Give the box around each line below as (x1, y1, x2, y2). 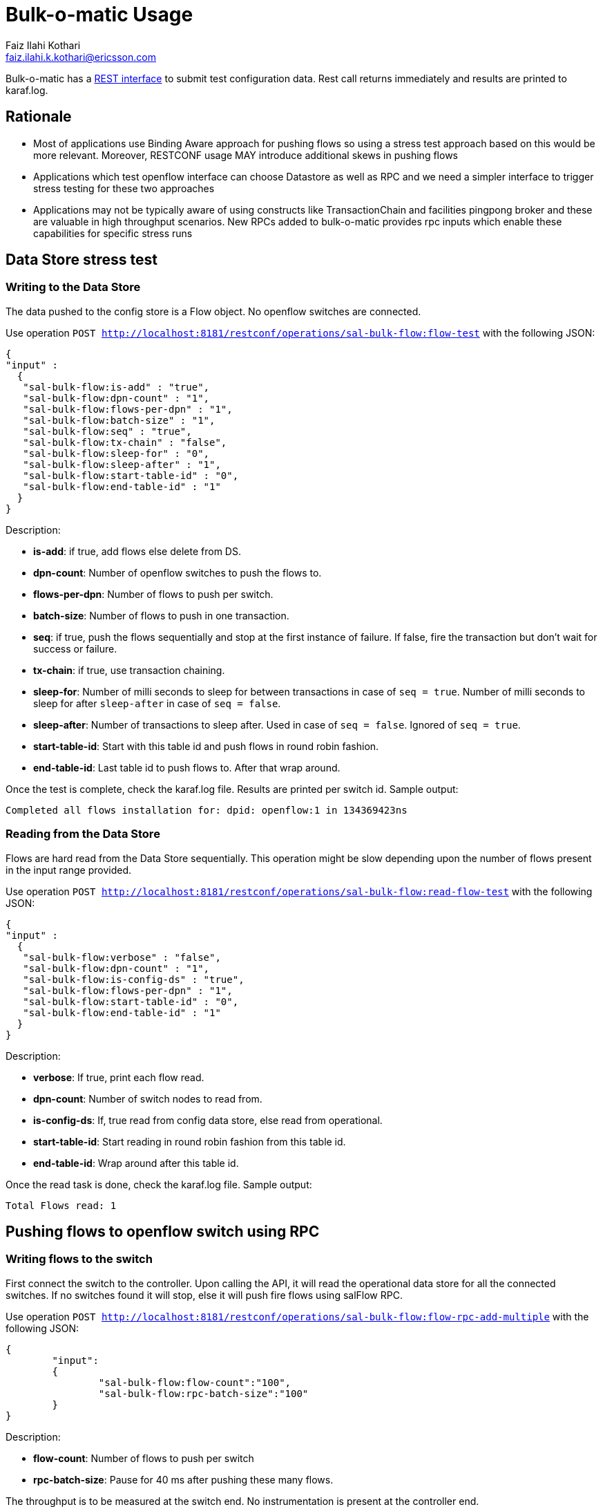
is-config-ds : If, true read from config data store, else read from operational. (33, 1114, 383, 1126)
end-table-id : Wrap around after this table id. (33, 1157, 239, 1169)
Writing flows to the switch (6, 1252, 153, 1266)
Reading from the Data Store (6, 827, 160, 841)
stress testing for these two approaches (33, 182, 215, 194)
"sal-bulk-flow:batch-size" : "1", (23, 414, 216, 426)
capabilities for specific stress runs (33, 227, 193, 239)
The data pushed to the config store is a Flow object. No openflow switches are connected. (6, 305, 421, 317)
